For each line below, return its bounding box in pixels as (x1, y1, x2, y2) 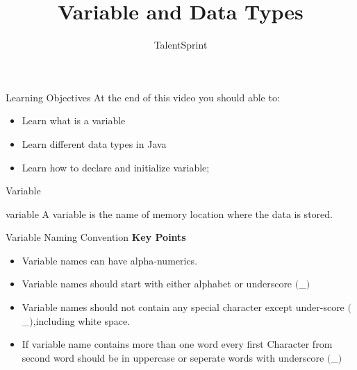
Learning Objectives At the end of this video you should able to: (6, 90, 280, 104)
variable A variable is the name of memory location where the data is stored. (6, 206, 333, 221)
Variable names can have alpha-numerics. (22, 253, 198, 267)
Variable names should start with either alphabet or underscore (22, 276, 292, 291)
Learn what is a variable (22, 113, 126, 128)
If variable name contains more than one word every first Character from (22, 337, 333, 351)
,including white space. (33, 313, 131, 328)
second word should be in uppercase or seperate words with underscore (22, 350, 324, 364)
